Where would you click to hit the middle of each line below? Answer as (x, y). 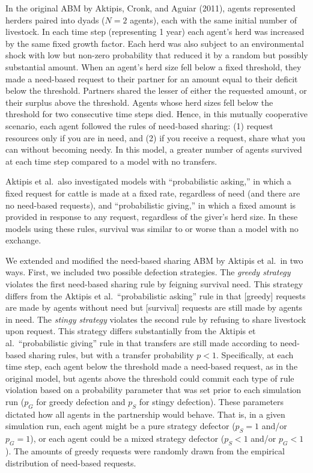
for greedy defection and (81, 401)
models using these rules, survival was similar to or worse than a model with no (152, 228)
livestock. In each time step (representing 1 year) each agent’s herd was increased (155, 32)
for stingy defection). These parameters (211, 401)
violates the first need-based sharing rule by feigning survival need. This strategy (154, 284)
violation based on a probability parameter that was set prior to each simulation (153, 390)
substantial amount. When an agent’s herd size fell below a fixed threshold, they (153, 66)
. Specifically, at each (255, 354)
